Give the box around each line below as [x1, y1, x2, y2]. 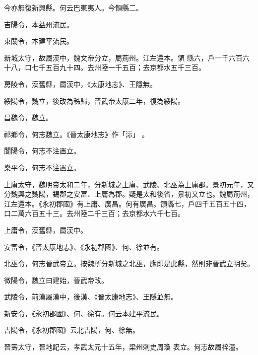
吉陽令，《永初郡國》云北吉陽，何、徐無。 [4, 325, 139, 335]
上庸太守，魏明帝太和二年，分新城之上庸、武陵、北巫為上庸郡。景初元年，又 [4, 179, 254, 189]
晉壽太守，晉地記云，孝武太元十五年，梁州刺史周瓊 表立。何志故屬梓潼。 [4, 342, 243, 352]
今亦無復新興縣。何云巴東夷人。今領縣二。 [4, 2, 143, 12]
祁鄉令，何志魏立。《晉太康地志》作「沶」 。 [4, 129, 149, 139]
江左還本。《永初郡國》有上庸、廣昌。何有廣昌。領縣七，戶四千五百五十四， [4, 198, 251, 209]
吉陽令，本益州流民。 [4, 19, 73, 29]
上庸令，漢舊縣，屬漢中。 [4, 224, 87, 235]
